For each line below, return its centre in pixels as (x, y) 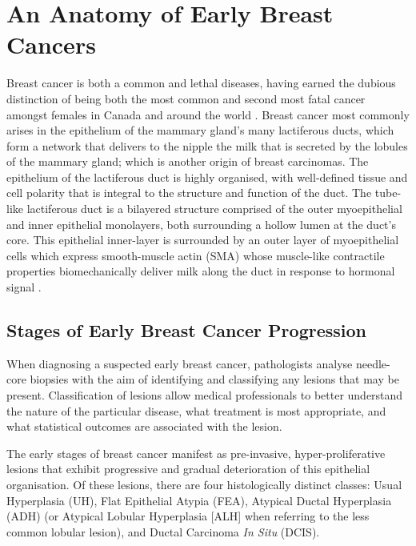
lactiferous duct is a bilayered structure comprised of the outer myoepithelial (214, 209)
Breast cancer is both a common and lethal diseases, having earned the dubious (201, 83)
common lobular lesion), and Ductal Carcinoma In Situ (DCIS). (163, 531)
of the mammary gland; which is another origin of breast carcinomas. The (188, 161)
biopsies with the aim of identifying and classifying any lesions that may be (214, 379)
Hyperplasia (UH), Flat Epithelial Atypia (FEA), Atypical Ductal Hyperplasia (199, 500)
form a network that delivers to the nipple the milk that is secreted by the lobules (207, 145)
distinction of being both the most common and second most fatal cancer (186, 98)
